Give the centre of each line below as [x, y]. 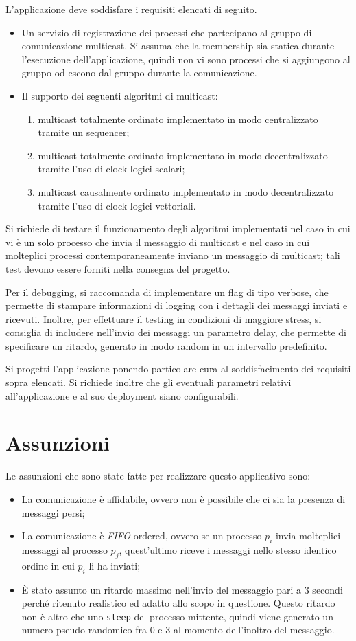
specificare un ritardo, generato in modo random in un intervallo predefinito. [166, 345]
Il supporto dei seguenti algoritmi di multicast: [120, 95]
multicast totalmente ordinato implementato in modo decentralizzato [183, 155]
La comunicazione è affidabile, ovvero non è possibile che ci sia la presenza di [183, 498]
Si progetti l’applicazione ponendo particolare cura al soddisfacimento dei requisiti [178, 369]
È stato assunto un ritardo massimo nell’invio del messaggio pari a [162, 589]
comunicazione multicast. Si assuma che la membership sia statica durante [178, 46]
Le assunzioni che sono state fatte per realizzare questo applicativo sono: [158, 476]
